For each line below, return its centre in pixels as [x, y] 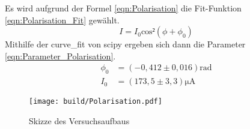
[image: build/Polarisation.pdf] [96, 102]
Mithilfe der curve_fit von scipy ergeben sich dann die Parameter [125, 44]
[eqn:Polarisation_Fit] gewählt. [62, 19]
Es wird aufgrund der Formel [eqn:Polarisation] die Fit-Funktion [123, 8]
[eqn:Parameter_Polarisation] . [60, 55]
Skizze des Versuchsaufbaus [79, 120]
